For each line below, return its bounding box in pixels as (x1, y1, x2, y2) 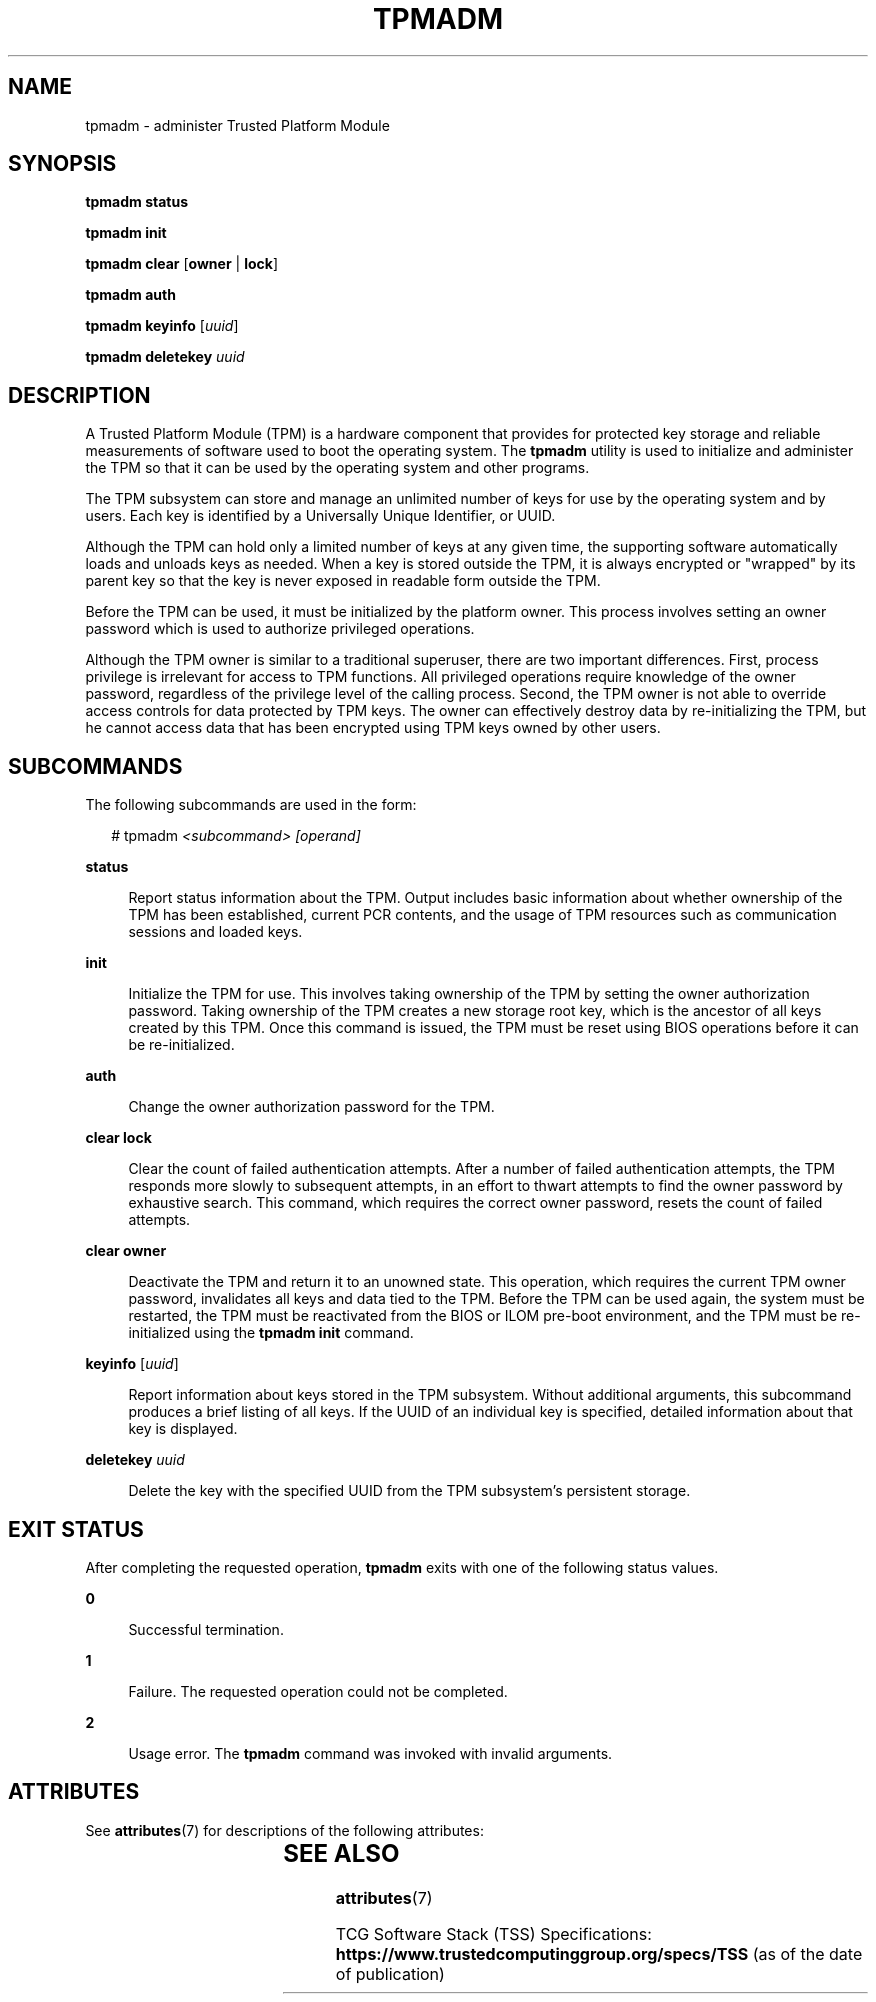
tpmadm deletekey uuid (85, 348, 245, 366)
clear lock (85, 1129, 152, 1147)
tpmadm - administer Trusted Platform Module (85, 116, 390, 134)
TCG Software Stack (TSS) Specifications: (335, 1923, 652, 1944)
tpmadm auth (85, 286, 176, 304)
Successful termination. (128, 1620, 284, 1638)
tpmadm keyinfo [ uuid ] (85, 317, 239, 335)
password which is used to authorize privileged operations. (85, 620, 475, 638)
